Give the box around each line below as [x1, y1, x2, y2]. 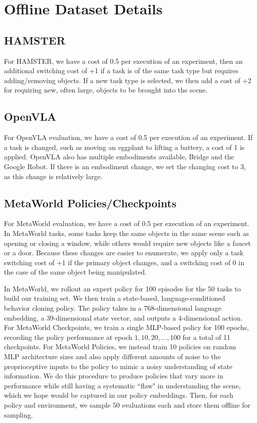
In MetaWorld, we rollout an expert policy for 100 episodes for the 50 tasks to [4, 283, 241, 293]
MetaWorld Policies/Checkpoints [4, 195, 176, 210]
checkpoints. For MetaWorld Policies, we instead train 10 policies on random [4, 341, 236, 352]
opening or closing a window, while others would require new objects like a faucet [4, 237, 251, 248]
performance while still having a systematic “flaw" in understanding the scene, [4, 380, 241, 390]
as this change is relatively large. [4, 171, 103, 181]
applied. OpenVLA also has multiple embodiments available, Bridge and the [4, 151, 234, 162]
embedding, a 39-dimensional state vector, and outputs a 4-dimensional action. [4, 312, 243, 323]
